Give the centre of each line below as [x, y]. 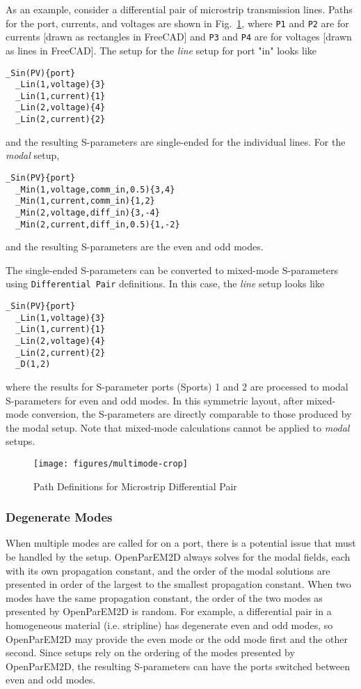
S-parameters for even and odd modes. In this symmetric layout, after [154, 400]
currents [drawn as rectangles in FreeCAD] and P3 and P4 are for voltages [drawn [179, 37]
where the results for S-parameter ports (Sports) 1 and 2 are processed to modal [177, 387]
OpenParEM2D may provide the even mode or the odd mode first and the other [177, 638]
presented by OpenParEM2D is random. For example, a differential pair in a [169, 611]
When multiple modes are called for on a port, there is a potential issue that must [181, 543]
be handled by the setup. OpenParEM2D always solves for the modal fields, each [178, 557]
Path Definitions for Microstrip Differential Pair [135, 486]
